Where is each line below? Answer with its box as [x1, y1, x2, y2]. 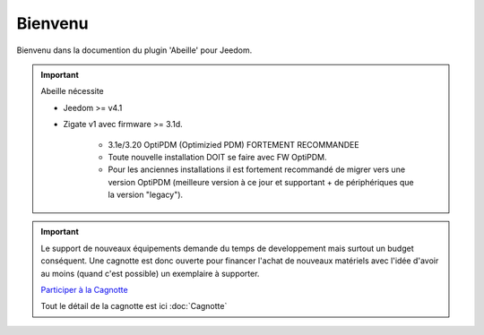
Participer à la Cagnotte [40, 285, 129, 296]
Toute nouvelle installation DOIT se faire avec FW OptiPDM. [108, 151, 327, 162]
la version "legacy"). [108, 189, 184, 201]
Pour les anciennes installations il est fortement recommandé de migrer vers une [108, 164, 406, 175]
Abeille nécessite [40, 86, 105, 97]
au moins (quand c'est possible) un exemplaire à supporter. [40, 268, 260, 279]
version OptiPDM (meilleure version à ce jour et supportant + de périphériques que [108, 176, 414, 187]
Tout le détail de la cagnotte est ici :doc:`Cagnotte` [40, 301, 228, 312]
